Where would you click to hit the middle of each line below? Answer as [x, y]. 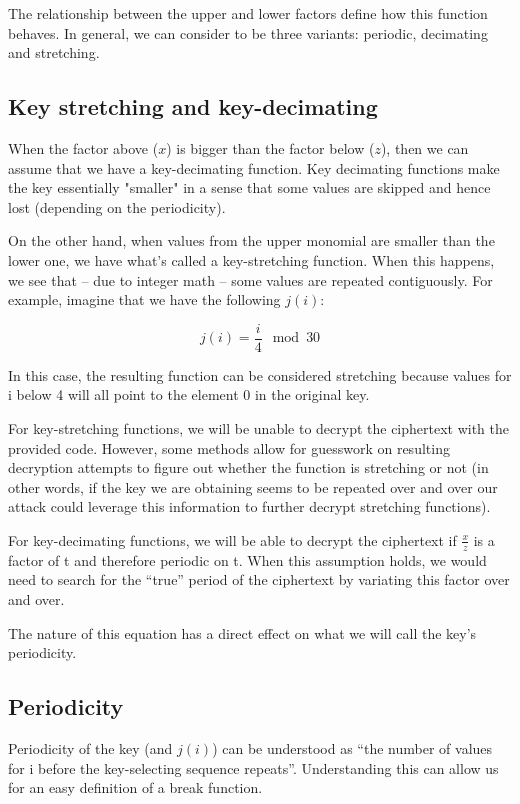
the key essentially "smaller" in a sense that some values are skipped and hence [249, 187]
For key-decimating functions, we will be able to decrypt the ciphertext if [232, 539]
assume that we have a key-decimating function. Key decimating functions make [254, 167]
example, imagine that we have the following [144, 299]
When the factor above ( [83, 147]
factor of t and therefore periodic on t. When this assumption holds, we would [247, 559]
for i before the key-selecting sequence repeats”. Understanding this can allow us [253, 767]
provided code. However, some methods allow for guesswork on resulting [229, 447]
